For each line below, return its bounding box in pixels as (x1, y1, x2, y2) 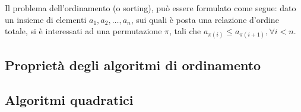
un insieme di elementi (5, 13, 87, 25)
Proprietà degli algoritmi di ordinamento (5, 55, 261, 74)
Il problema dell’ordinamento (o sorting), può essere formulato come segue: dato (5, 2, 296, 14)
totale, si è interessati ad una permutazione (5, 25, 162, 37)
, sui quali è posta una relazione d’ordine (131, 13, 279, 25)
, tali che (169, 25, 201, 37)
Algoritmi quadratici (5, 90, 134, 108)
